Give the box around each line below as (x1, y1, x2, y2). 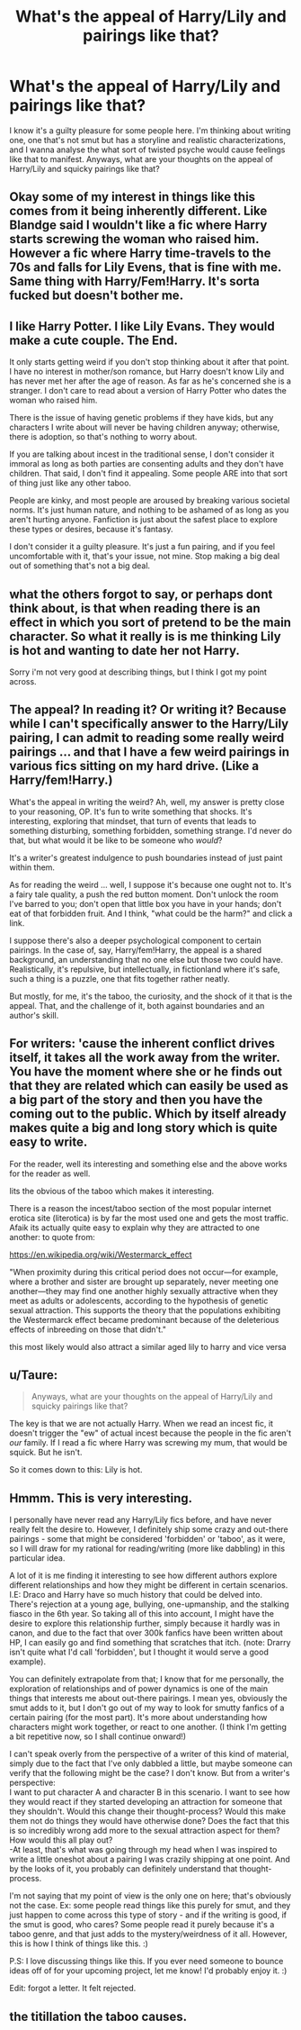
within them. (9, 862, 56, 873)
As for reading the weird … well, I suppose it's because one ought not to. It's (9, 879, 292, 890)
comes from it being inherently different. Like (9, 204, 268, 219)
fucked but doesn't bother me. (9, 288, 184, 304)
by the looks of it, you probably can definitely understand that (9, 1863, 238, 1874)
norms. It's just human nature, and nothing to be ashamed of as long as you (9, 504, 289, 515)
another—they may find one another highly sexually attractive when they (9, 1285, 279, 1296)
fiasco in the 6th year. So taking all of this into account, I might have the (9, 1609, 274, 1619)
